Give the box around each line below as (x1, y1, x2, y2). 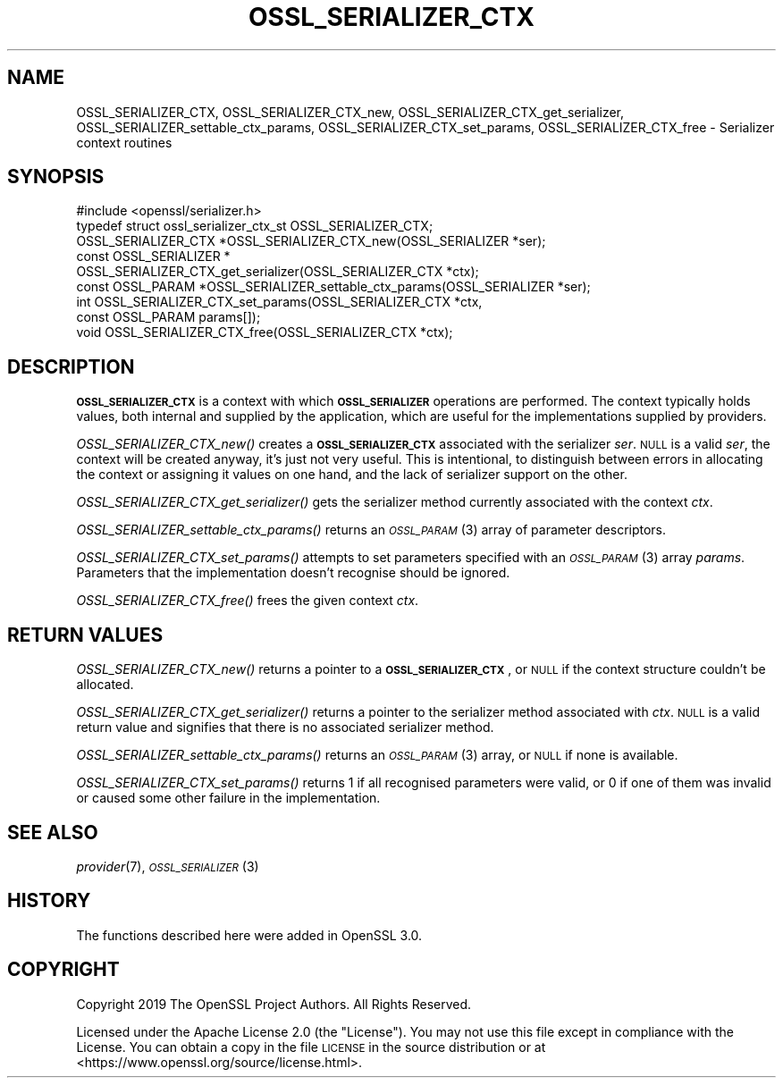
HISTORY (7, 889, 91, 913)
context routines (76, 134, 173, 150)
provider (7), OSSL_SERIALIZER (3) (76, 858, 259, 874)
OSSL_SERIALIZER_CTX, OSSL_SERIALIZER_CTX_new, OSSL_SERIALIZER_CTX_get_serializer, (76, 104, 625, 120)
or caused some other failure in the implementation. (76, 790, 381, 806)
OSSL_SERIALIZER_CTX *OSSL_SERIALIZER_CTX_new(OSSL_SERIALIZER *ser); (76, 233, 546, 249)
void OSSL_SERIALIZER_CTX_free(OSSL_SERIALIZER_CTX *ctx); (76, 324, 453, 341)
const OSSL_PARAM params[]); (76, 309, 261, 325)
